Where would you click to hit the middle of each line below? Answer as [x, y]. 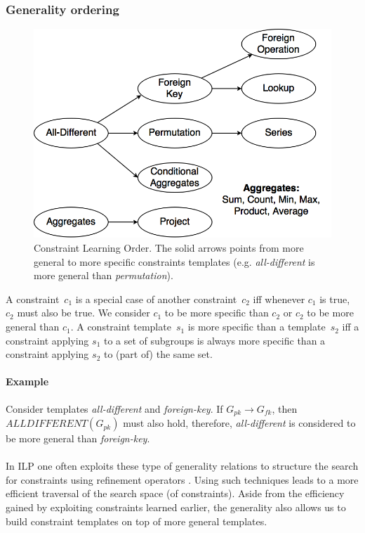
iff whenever [279, 298]
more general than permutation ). [104, 275]
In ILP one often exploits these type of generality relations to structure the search [182, 466]
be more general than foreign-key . [78, 438]
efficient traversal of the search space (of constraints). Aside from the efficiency [175, 493]
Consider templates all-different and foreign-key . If [114, 408]
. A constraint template [121, 327]
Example [27, 381]
